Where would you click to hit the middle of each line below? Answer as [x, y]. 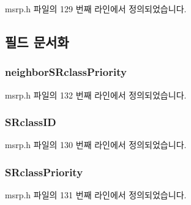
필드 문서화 [37, 41]
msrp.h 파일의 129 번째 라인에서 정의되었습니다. [96, 9]
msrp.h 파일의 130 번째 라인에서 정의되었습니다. [96, 145]
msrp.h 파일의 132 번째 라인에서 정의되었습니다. [96, 95]
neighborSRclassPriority [66, 72]
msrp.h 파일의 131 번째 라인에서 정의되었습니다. [96, 195]
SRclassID [31, 122]
